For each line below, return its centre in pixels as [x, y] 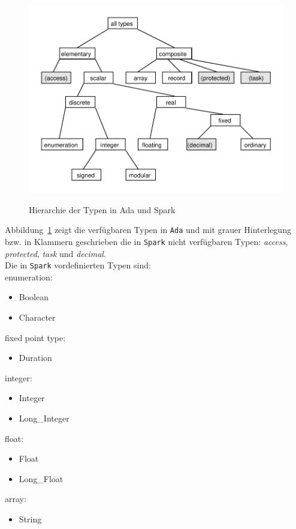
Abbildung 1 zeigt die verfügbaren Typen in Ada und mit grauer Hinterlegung [148, 230]
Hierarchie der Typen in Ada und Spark [102, 209]
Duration [35, 358]
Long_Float [41, 478]
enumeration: [29, 277]
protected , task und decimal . [55, 253]
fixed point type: [35, 337]
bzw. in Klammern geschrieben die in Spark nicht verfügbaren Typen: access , [147, 241]
